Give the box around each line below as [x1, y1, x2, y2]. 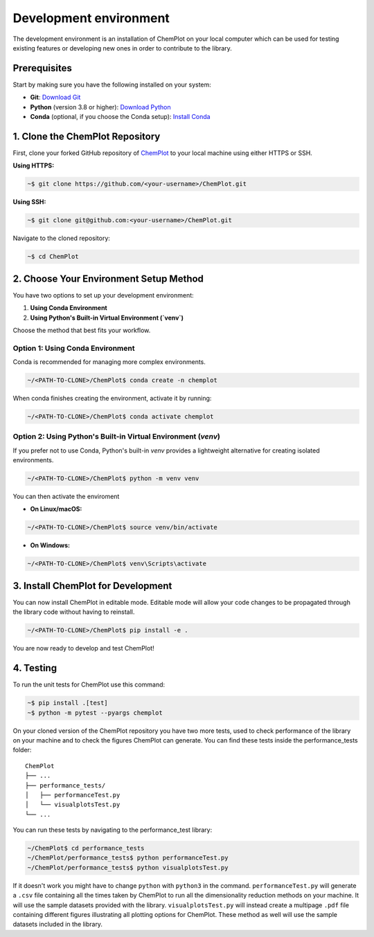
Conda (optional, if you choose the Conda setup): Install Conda [30, 113, 211, 121]
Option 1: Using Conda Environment [12, 343, 135, 353]
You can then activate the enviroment [12, 492, 120, 501]
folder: [12, 746, 32, 754]
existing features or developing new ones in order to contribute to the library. [12, 44, 232, 52]
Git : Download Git [30, 93, 81, 102]
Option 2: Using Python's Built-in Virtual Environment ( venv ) [12, 432, 221, 442]
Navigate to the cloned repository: [12, 234, 111, 242]
